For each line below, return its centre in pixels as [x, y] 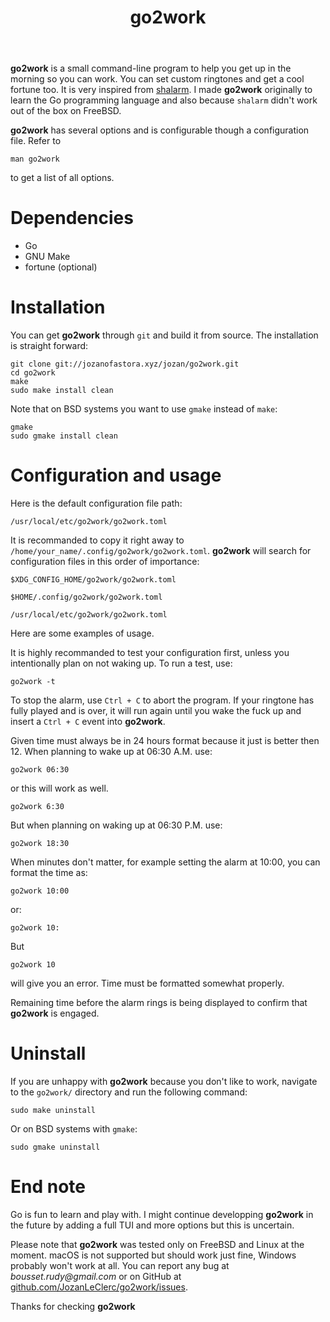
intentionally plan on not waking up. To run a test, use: [121, 663]
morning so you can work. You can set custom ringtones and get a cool [157, 79]
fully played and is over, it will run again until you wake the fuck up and [156, 710]
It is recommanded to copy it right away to [97, 540]
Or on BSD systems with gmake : [74, 1128]
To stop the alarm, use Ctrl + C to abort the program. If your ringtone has [162, 700]
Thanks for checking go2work [73, 1306]
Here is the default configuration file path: [96, 503]
